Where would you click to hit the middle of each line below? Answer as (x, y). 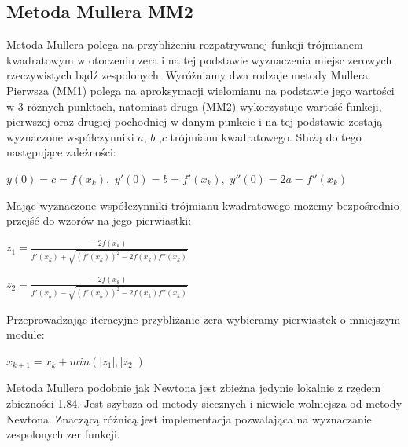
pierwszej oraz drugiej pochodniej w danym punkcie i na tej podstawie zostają (195, 121)
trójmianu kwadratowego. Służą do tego (266, 136)
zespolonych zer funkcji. (63, 434)
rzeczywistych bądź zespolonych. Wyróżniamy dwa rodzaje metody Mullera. (189, 75)
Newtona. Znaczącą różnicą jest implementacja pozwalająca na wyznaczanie (189, 418)
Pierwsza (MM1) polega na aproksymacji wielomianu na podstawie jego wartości (200, 90)
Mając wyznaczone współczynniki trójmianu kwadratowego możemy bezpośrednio (203, 205)
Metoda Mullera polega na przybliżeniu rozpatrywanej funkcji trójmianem (185, 44)
